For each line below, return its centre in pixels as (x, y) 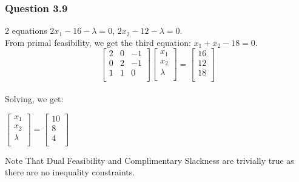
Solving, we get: (34, 99)
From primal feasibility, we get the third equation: (98, 42)
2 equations (26, 31)
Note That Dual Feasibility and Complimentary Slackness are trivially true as (149, 160)
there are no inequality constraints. (70, 172)
